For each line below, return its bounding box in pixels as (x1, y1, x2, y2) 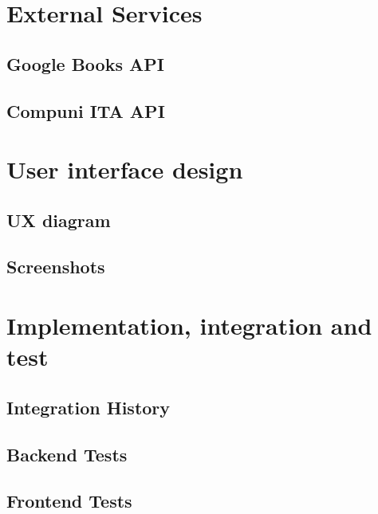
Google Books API (6, 51, 164, 76)
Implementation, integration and (6, 309, 372, 342)
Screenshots (6, 254, 105, 279)
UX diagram (6, 207, 111, 232)
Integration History (6, 394, 171, 419)
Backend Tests (6, 441, 128, 466)
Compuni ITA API (6, 98, 165, 123)
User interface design (6, 153, 243, 186)
